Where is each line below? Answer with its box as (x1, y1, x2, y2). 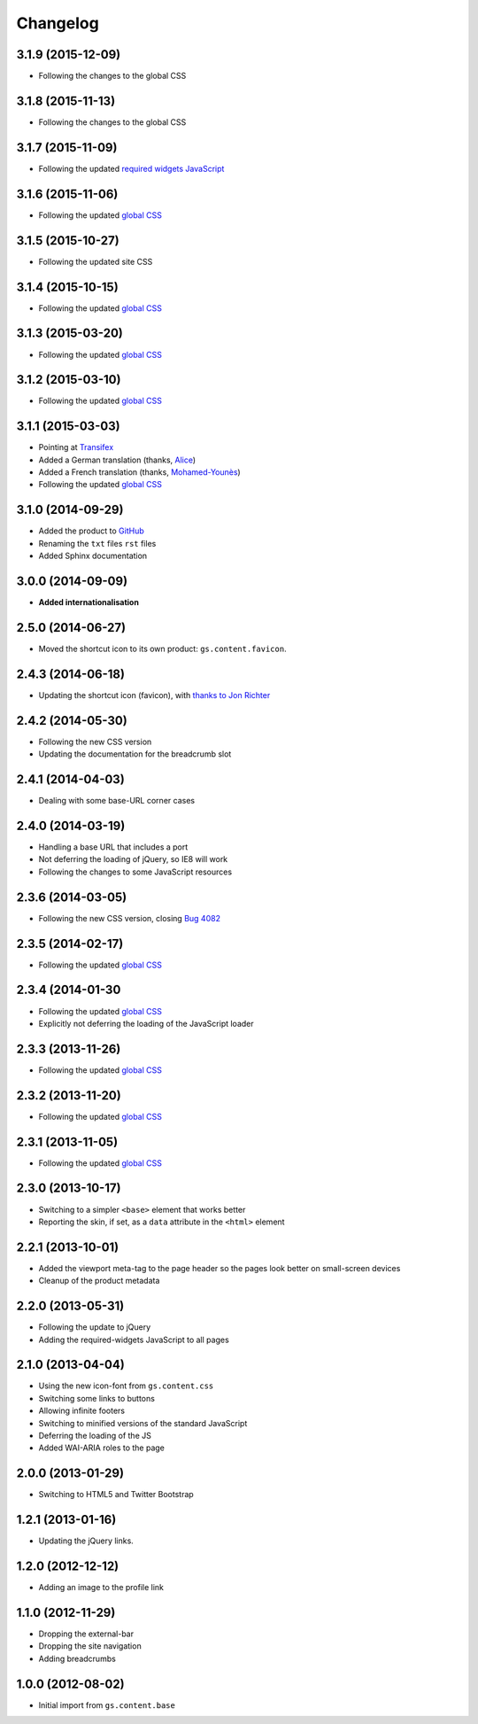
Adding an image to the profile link (38, 1582, 164, 1593)
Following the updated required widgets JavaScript (38, 163, 225, 174)
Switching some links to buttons (38, 1393, 155, 1403)
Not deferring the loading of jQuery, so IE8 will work (38, 854, 228, 865)
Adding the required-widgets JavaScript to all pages (38, 1334, 229, 1345)
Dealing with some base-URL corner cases (38, 796, 195, 806)
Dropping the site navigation (38, 1641, 142, 1651)
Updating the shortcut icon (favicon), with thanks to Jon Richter (38, 689, 271, 700)
